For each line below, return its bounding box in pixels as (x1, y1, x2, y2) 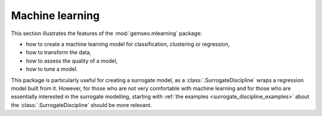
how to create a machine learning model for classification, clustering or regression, (26, 40, 230, 48)
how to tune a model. (26, 65, 78, 73)
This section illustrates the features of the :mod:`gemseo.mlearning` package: (11, 30, 202, 37)
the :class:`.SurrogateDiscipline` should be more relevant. (11, 101, 152, 108)
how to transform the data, (26, 49, 92, 56)
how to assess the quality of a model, (26, 57, 118, 64)
